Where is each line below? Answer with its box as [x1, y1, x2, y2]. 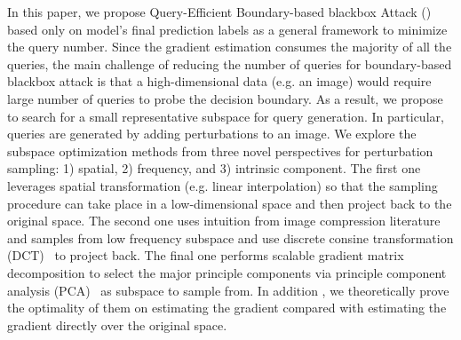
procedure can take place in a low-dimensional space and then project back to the [7, 194, 452, 212]
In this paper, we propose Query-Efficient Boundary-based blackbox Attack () [7, 3, 432, 20]
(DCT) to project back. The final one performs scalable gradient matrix [7, 246, 404, 265]
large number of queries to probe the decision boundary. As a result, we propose [7, 89, 443, 107]
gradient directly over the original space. [7, 315, 227, 334]
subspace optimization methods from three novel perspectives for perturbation [7, 141, 433, 160]
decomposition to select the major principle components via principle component [7, 263, 447, 281]
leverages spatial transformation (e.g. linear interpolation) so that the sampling [7, 176, 438, 194]
